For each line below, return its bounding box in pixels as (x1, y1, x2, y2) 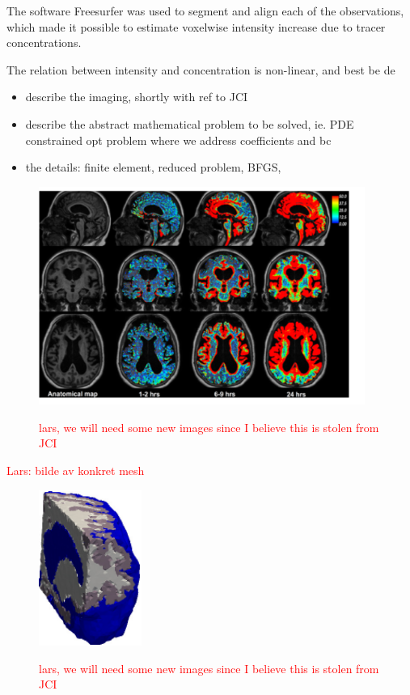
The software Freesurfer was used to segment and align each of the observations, (6, 2, 404, 19)
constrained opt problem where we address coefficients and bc (25, 131, 332, 148)
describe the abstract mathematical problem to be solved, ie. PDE (25, 115, 354, 132)
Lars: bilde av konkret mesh (6, 461, 145, 478)
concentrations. (6, 34, 82, 51)
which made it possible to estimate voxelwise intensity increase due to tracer (6, 18, 386, 35)
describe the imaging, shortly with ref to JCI (25, 88, 248, 105)
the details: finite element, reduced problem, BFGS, (25, 159, 281, 176)
